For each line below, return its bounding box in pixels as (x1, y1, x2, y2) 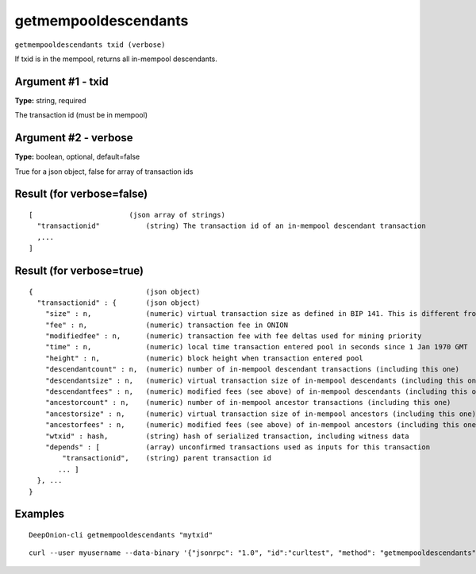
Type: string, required (14, 95, 86, 105)
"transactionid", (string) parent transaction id (62, 453, 271, 463)
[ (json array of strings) (29, 210, 226, 219)
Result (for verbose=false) (14, 187, 148, 201)
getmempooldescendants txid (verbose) (14, 40, 166, 49)
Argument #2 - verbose (14, 131, 134, 144)
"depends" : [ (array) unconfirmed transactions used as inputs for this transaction (44, 442, 431, 452)
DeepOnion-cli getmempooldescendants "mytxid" (29, 530, 213, 539)
